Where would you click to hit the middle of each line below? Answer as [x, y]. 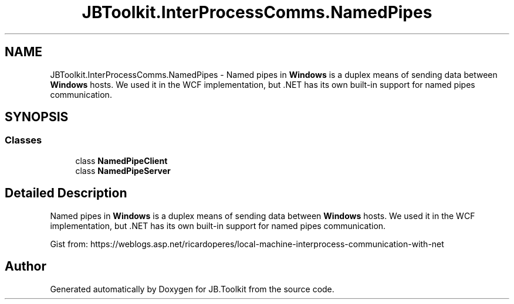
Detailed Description [66, 193]
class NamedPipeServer [123, 170]
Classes [23, 140]
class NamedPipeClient [121, 160]
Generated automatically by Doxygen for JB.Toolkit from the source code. [192, 289]
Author [26, 267]
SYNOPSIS [37, 117]
